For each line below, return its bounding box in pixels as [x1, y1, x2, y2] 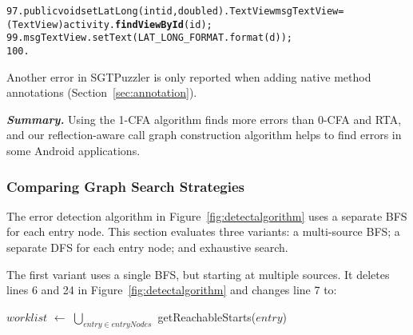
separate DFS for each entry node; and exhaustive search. [6, 239, 288, 255]
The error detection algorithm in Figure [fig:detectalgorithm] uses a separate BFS [6, 207, 407, 224]
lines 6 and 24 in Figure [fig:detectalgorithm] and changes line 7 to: [6, 281, 337, 298]
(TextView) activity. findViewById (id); [6, 18, 212, 30]
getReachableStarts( [157, 308, 256, 325]
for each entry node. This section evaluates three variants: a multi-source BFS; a [6, 223, 400, 240]
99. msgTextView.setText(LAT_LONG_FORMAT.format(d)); [6, 32, 292, 44]
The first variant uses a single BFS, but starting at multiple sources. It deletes [6, 265, 390, 282]
